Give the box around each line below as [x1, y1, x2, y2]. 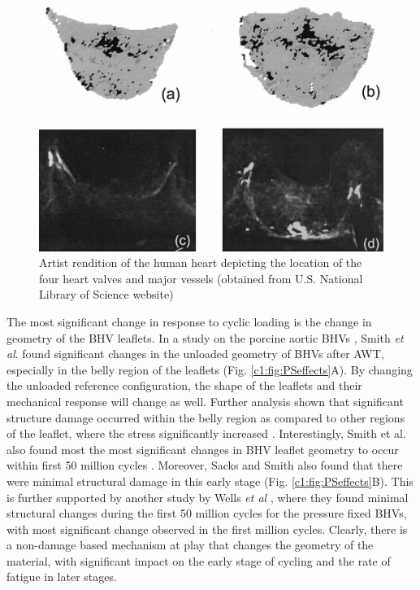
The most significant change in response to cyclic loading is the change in [6, 312, 372, 330]
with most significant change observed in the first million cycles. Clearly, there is [6, 520, 408, 537]
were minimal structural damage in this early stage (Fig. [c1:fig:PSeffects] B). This [6, 472, 414, 489]
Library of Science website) [39, 286, 174, 303]
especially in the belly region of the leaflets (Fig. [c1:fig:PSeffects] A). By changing [6, 361, 413, 378]
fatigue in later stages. [6, 568, 117, 585]
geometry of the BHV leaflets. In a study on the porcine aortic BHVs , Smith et [6, 329, 404, 346]
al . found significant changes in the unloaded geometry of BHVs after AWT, [6, 345, 384, 362]
